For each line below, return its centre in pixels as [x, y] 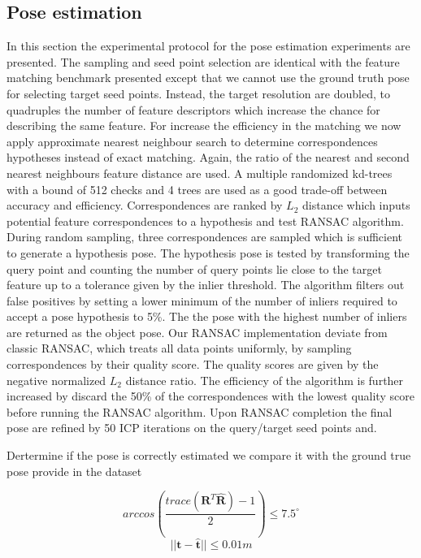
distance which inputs [356, 205]
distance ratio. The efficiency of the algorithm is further [265, 380]
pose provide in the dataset [74, 471]
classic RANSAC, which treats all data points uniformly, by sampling [179, 348]
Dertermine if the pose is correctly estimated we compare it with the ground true [209, 455]
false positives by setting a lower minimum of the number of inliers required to [202, 300]
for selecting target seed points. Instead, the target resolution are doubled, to [198, 93]
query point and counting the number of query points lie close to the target [194, 268]
